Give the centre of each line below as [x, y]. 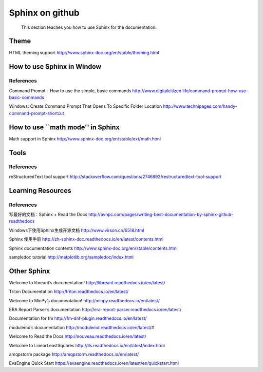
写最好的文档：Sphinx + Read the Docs [48, 214]
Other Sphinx [30, 271]
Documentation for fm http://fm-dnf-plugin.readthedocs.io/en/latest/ [78, 318]
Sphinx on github [44, 13]
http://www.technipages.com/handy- [200, 106]
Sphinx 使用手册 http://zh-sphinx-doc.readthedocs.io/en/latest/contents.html [86, 239]
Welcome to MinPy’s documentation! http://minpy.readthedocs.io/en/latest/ [85, 300]
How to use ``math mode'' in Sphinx [64, 127]
